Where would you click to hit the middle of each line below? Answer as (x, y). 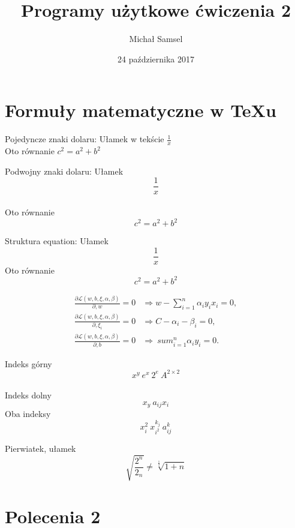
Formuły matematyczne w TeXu (141, 110)
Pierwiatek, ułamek (40, 448)
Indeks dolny (28, 395)
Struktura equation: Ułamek (57, 241)
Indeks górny (28, 363)
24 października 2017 (156, 58)
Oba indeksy (28, 414)
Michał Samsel (156, 39)
